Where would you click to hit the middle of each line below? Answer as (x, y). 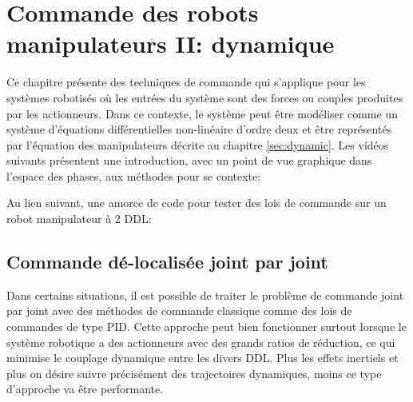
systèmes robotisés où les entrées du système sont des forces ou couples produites (205, 97)
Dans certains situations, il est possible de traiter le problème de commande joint (205, 295)
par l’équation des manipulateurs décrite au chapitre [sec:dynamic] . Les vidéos (198, 144)
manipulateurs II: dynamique (171, 44)
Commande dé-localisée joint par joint (167, 262)
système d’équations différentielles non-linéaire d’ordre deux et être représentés (199, 129)
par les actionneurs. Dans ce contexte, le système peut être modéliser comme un (202, 113)
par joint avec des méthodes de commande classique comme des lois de (179, 310)
